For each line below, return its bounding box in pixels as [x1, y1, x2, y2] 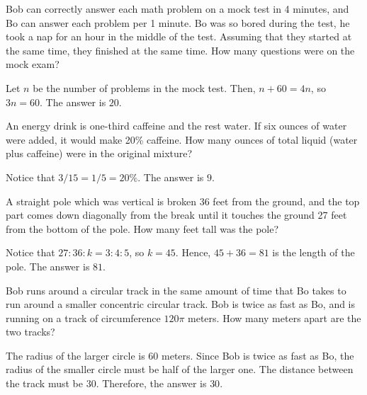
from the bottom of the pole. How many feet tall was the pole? [6, 221, 279, 236]
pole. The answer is [6, 258, 90, 273]
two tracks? [6, 324, 55, 339]
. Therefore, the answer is [96, 376, 207, 391]
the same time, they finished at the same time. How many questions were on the [6, 42, 355, 57]
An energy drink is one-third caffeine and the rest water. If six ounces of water [6, 118, 347, 133]
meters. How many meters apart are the [188, 310, 361, 325]
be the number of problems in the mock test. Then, [33, 80, 256, 95]
